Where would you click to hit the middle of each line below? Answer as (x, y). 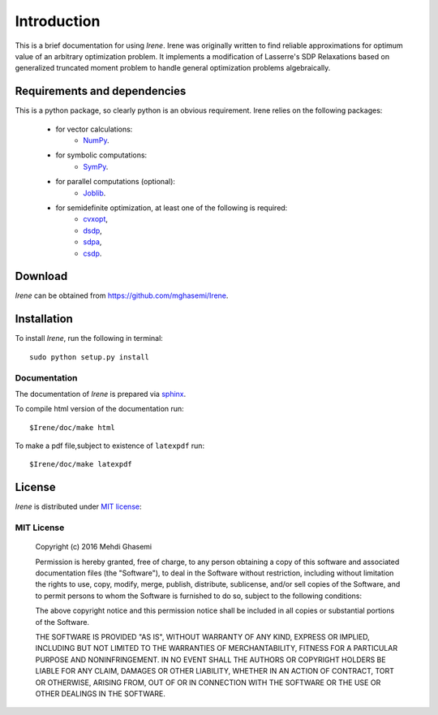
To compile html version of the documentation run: (99, 409)
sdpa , (92, 242)
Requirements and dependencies (101, 91)
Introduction (58, 21)
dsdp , (93, 230)
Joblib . (94, 193)
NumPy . (96, 140)
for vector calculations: (94, 129)
